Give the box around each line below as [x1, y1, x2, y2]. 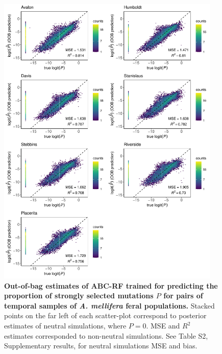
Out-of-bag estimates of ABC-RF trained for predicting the [4, 280, 218, 291]
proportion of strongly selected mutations [4, 290, 154, 301]
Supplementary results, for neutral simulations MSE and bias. [4, 340, 198, 351]
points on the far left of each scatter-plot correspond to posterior [4, 310, 207, 321]
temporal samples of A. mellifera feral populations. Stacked [4, 300, 215, 311]
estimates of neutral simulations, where [4, 320, 127, 331]
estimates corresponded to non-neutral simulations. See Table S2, [4, 330, 208, 341]
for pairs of [163, 290, 203, 301]
